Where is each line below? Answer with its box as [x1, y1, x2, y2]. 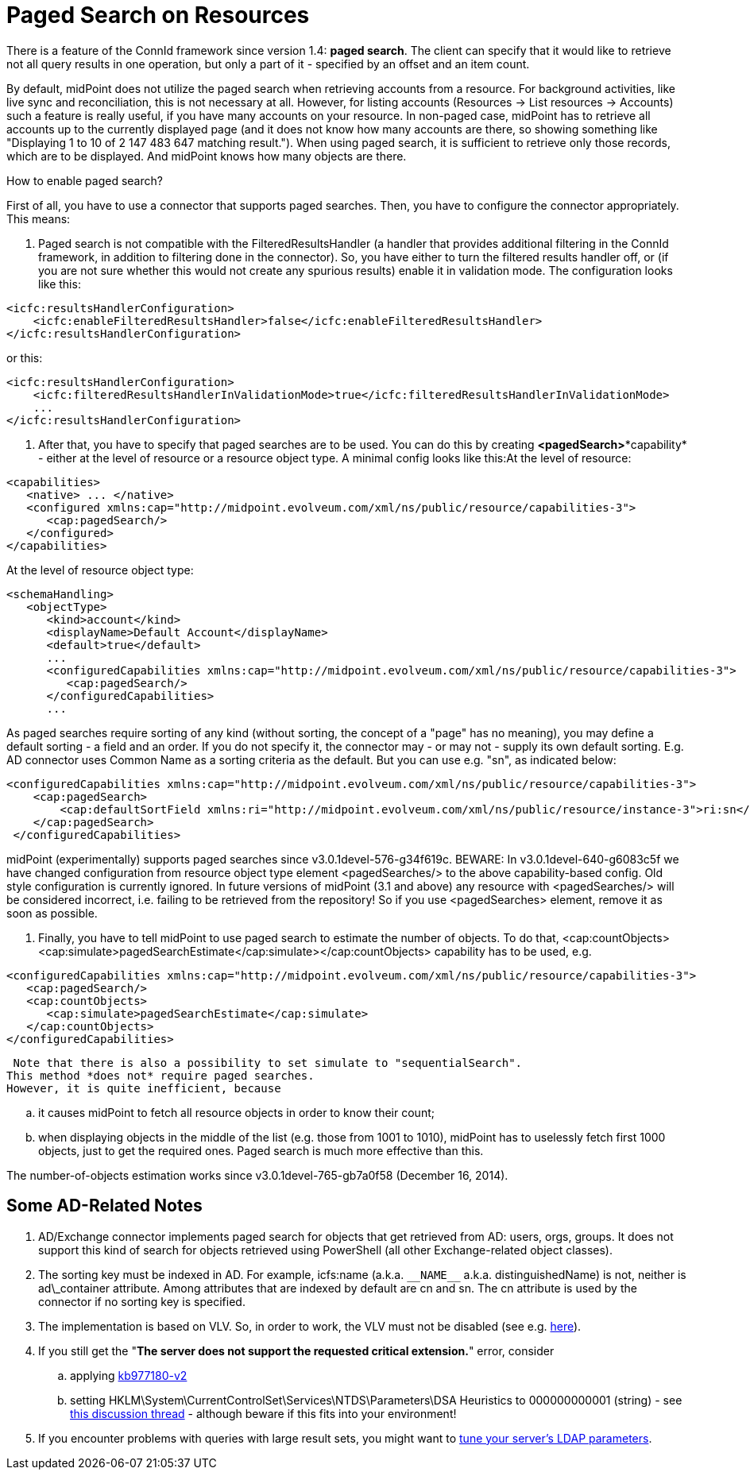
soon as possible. [6, 906, 98, 920]
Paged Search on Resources [6, 2, 310, 29]
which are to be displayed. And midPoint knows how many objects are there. [6, 149, 407, 163]
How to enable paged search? [6, 173, 163, 187]
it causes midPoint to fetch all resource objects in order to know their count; [38, 1105, 435, 1119]
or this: [6, 350, 43, 365]
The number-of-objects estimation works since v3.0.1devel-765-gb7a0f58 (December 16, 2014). [6, 1168, 508, 1182]
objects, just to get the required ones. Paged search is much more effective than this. [38, 1143, 484, 1157]
